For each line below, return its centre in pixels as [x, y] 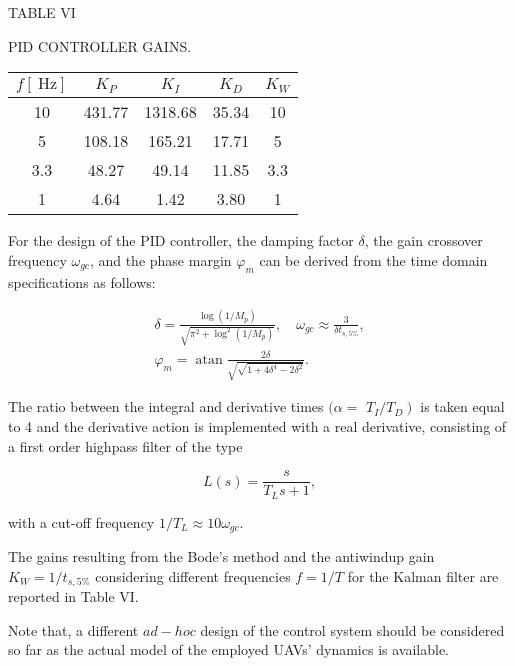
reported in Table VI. [73, 596]
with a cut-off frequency [81, 521]
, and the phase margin [160, 259]
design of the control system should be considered [352, 629]
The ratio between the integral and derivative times [166, 406]
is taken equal [462, 406]
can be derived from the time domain [373, 259]
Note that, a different [73, 629]
